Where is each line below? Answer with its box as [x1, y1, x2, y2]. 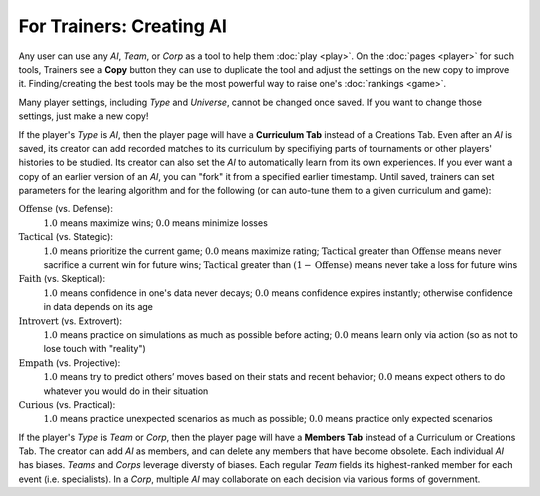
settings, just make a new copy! [18, 110, 149, 122]
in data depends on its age [43, 301, 154, 313]
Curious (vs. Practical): [18, 398, 116, 410]
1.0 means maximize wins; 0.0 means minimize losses [43, 216, 269, 229]
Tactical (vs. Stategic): [18, 231, 114, 243]
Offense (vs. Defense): [18, 203, 114, 215]
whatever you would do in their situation [43, 385, 209, 397]
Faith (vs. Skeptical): [18, 273, 106, 285]
